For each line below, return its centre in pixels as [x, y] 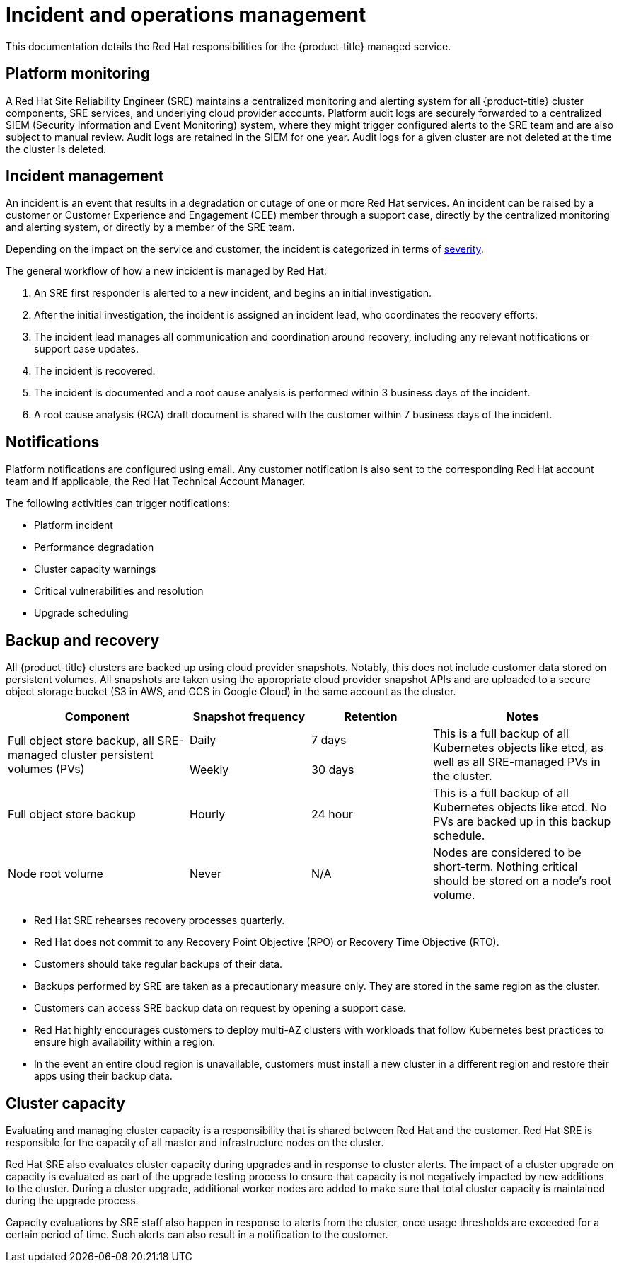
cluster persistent [107, 755]
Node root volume [56, 874]
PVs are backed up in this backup [522, 822]
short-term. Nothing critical [505, 867]
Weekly [209, 770]
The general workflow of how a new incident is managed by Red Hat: [166, 271]
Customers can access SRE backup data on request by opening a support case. [220, 1008]
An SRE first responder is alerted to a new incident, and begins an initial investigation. [233, 293]
